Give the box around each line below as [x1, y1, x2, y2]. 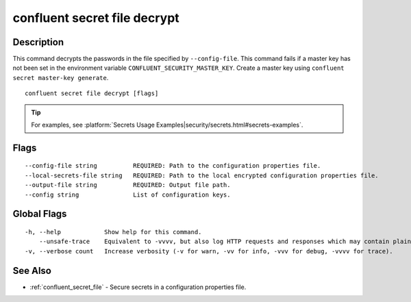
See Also [12, 264, 51, 277]
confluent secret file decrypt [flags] [25, 90, 159, 97]
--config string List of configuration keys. [25, 190, 231, 199]
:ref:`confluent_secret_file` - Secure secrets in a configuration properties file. [29, 283, 247, 291]
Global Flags [12, 208, 67, 220]
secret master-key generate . [12, 73, 109, 81]
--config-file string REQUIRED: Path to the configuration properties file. [25, 162, 321, 170]
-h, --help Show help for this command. [25, 228, 202, 236]
